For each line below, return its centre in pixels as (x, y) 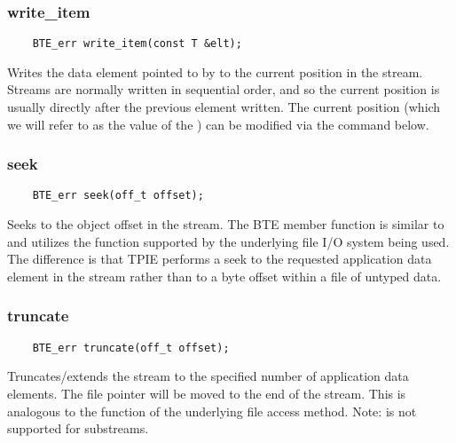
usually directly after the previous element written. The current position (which (224, 107)
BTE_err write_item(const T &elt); (137, 44)
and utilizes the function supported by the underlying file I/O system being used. (228, 241)
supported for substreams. (78, 428)
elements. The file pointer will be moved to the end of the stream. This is (207, 393)
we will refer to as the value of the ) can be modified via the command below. (218, 124)
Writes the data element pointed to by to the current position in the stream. (215, 71)
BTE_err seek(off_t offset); (118, 196)
